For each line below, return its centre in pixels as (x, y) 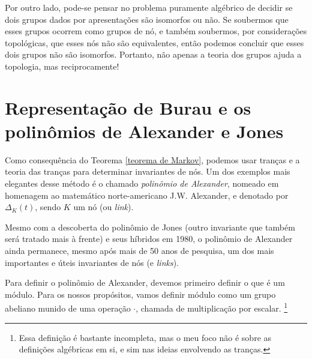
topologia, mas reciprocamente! (62, 66)
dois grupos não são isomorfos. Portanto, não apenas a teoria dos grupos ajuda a (153, 54)
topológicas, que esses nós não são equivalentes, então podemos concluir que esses (154, 42)
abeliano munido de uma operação (68, 308)
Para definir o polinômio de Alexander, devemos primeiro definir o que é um (145, 282)
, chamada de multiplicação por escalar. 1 (212, 307)
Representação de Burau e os (128, 107)
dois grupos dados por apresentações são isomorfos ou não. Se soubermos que (147, 19)
